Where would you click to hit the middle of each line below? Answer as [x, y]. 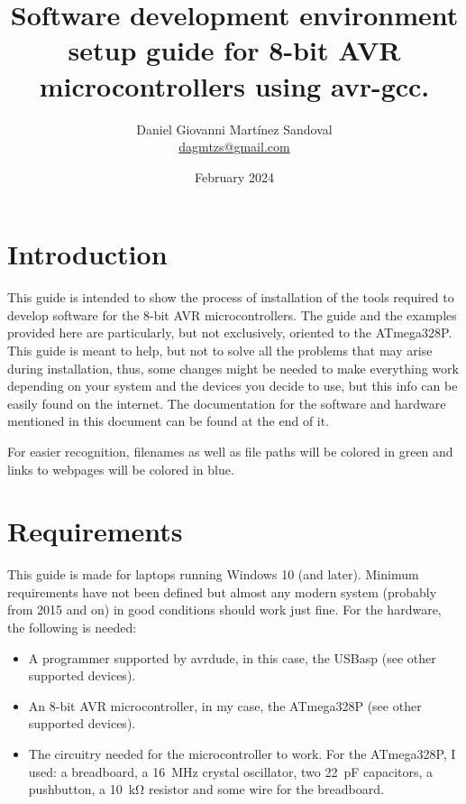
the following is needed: [72, 628]
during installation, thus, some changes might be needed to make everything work [233, 368]
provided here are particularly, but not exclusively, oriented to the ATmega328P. [230, 333]
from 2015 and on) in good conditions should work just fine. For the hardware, [224, 610]
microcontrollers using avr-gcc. [234, 85]
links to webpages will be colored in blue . [121, 469]
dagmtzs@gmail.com [234, 147]
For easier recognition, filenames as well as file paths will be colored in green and [230, 451]
